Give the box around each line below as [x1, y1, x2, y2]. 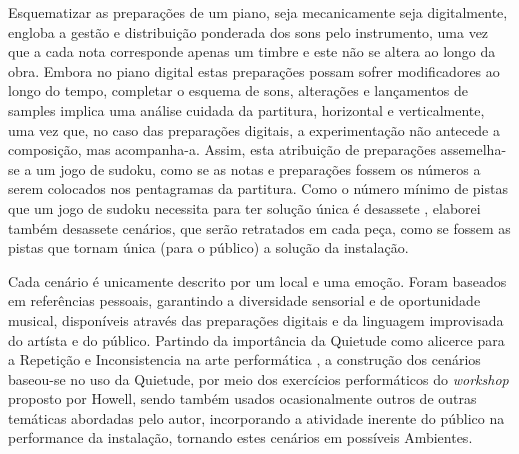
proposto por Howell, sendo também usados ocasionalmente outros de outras [8, 388, 477, 409]
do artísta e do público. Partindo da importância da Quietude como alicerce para [8, 329, 505, 350]
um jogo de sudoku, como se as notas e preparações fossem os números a [36, 158, 481, 179]
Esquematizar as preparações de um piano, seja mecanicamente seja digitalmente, [8, 2, 508, 22]
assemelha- [440, 139, 507, 160]
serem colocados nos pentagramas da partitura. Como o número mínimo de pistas [8, 178, 508, 199]
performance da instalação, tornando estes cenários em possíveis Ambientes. [8, 427, 473, 448]
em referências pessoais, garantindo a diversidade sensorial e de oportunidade [8, 290, 481, 311]
